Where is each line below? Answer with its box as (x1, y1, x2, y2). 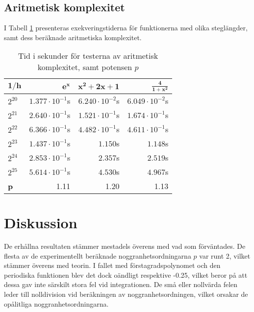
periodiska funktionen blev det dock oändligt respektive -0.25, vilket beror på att (4, 269, 248, 280)
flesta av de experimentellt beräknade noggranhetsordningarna (4, 250, 191, 261)
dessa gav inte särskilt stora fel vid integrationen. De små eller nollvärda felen (4, 279, 238, 289)
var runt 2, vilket (199, 250, 251, 261)
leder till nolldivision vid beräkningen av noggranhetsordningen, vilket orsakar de (4, 288, 248, 299)
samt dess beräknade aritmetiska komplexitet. (4, 32, 142, 42)
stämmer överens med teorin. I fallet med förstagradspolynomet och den (4, 260, 221, 270)
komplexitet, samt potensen (37, 61, 132, 73)
